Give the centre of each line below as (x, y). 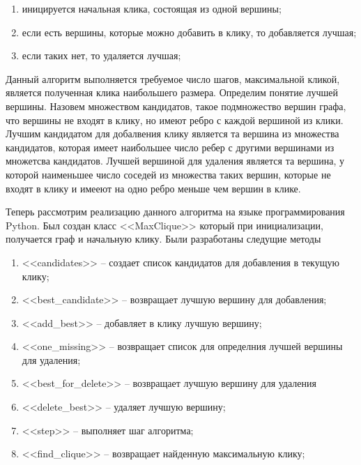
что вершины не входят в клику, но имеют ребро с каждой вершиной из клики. (175, 120)
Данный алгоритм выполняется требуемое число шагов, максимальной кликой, (173, 78)
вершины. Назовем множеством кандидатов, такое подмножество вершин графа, (176, 106)
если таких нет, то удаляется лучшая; (101, 55)
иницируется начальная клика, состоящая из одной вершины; (152, 8)
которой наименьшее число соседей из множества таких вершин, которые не (168, 174)
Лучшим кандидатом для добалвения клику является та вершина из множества (172, 134)
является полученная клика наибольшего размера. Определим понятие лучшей (172, 92)
